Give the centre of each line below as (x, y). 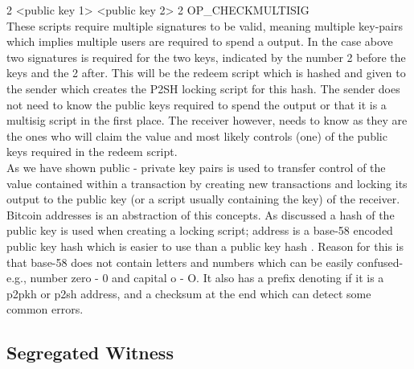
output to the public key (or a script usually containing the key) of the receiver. (203, 199)
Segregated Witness (90, 353)
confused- (380, 262)
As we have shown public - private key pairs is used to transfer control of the (196, 167)
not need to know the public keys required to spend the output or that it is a (197, 104)
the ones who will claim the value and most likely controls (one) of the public (197, 135)
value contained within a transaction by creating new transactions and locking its (207, 183)
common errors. (45, 309)
